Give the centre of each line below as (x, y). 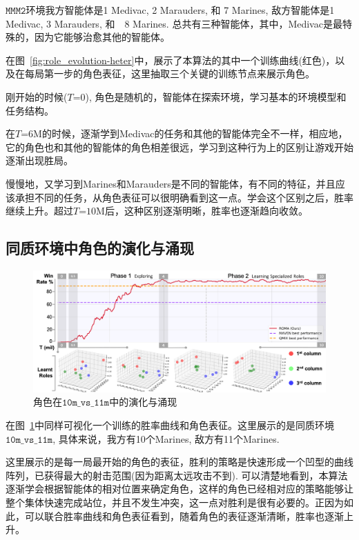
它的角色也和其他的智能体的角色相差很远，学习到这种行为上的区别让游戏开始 (179, 147)
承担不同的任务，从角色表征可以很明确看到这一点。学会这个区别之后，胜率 (184, 197)
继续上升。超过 (39, 211)
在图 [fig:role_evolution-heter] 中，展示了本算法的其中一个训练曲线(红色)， (171, 60)
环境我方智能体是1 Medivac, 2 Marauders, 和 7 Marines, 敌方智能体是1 (180, 10)
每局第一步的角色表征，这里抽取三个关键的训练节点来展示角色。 (169, 73)
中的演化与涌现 (143, 402)
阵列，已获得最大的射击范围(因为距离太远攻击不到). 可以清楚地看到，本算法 (177, 475)
